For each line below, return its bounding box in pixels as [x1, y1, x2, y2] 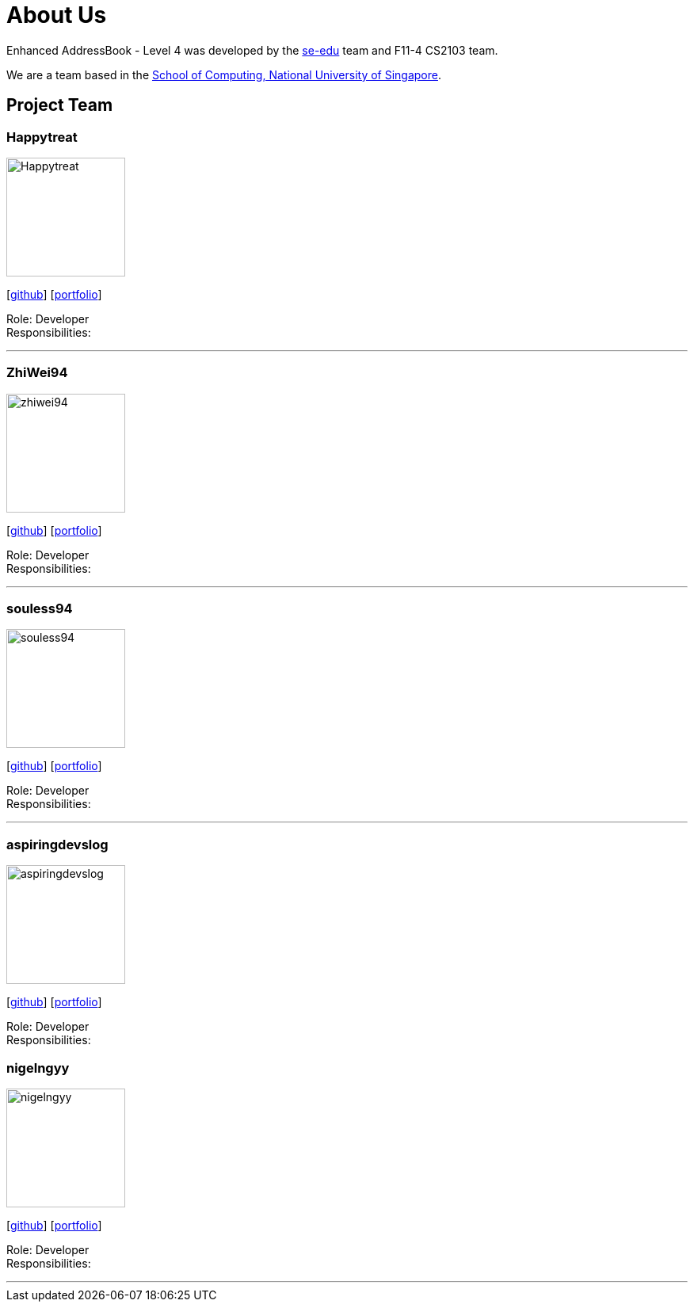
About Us [6, 2, 107, 29]
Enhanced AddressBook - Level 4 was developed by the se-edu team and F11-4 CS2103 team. [6, 43, 498, 57]
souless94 [6, 601, 73, 617]
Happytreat [6, 128, 78, 145]
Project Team [6, 95, 113, 116]
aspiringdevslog [6, 836, 109, 852]
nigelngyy [6, 1059, 70, 1076]
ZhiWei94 [6, 364, 68, 381]
